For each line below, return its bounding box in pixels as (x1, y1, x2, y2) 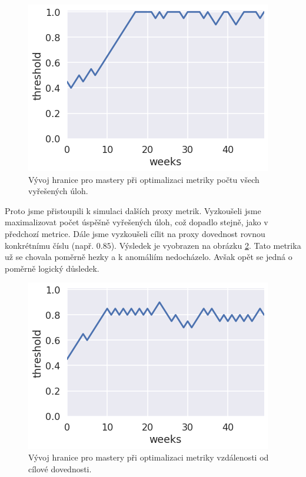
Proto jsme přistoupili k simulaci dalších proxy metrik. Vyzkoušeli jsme (5, 204, 261, 216)
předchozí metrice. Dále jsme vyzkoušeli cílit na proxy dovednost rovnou (5, 227, 265, 239)
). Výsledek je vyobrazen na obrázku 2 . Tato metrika (111, 239, 301, 251)
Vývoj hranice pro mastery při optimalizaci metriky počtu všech (28, 173, 260, 185)
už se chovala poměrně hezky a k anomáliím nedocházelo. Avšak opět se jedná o (5, 251, 292, 263)
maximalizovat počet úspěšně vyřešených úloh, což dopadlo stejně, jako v (5, 216, 268, 228)
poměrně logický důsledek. (5, 262, 99, 274)
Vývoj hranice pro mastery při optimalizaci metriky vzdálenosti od (28, 451, 269, 463)
